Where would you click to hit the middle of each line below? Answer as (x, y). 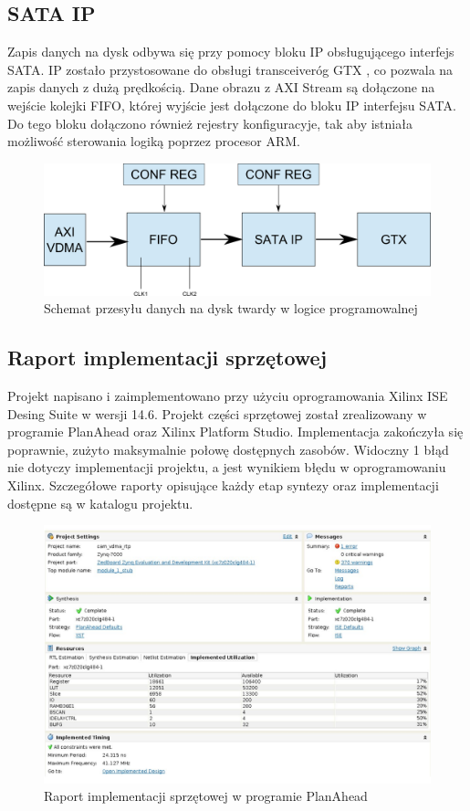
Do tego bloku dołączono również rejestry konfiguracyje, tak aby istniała (210, 123)
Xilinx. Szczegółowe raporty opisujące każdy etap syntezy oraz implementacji (223, 485)
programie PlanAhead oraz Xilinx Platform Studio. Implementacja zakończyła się (235, 432)
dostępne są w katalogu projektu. (100, 503)
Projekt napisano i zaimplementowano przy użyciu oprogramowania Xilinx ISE (228, 396)
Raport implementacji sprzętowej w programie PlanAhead (206, 796)
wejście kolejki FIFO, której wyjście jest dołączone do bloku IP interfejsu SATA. (232, 105)
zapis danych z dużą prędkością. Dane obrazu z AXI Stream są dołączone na (221, 87)
